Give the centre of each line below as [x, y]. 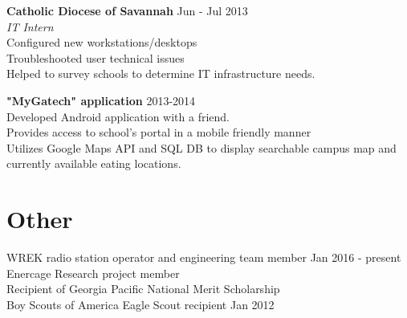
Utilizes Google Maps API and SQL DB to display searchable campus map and [201, 147]
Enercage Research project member [93, 273]
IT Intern [30, 26]
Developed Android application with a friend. [118, 116]
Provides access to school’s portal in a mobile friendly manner [159, 132]
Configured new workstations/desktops [102, 42]
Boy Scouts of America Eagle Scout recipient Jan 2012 [140, 304]
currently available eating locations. [94, 163]
